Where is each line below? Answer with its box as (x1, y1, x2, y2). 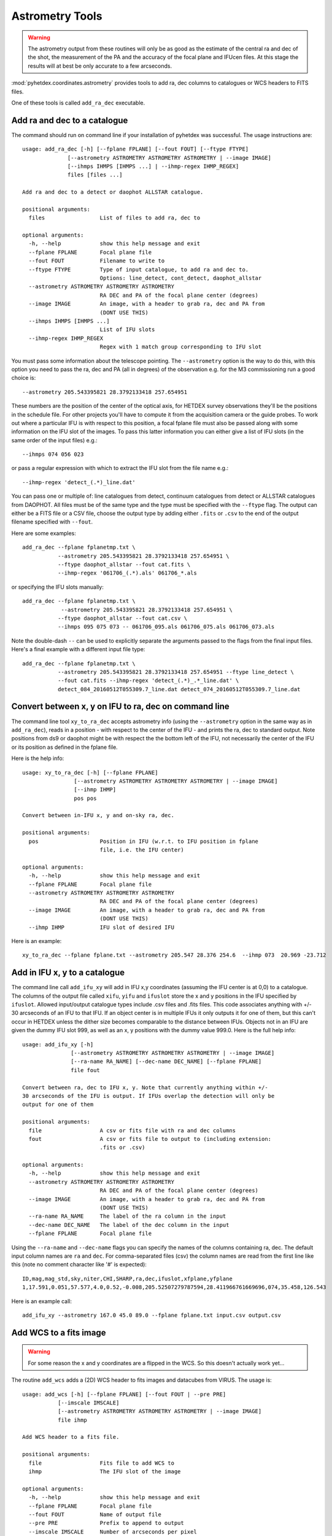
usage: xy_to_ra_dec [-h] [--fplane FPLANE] (22, 769, 159, 776)
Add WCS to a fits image (11, 1327, 107, 1338)
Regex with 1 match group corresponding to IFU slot (99, 343, 262, 350)
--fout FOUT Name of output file (28, 1511, 162, 1518)
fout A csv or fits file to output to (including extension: (28, 1135, 272, 1142)
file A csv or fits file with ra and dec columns (28, 1127, 236, 1134)
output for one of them (22, 1101, 94, 1108)
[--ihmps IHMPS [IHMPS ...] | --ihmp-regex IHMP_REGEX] (68, 163, 239, 170)
